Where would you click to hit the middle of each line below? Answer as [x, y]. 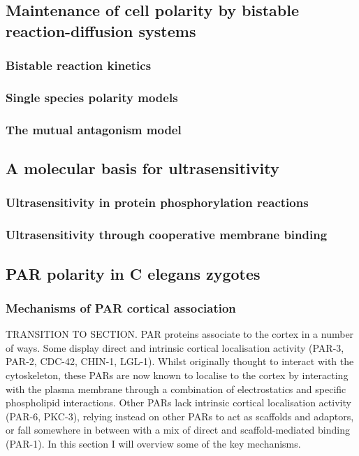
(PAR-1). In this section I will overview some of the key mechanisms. [153, 443]
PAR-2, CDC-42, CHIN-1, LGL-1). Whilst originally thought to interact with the [180, 361]
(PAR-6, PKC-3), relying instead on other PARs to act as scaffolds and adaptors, [180, 416]
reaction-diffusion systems [101, 30]
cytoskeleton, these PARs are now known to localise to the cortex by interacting [177, 375]
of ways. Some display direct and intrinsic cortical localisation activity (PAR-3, [175, 347]
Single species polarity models [92, 97]
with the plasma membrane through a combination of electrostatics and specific [176, 389]
